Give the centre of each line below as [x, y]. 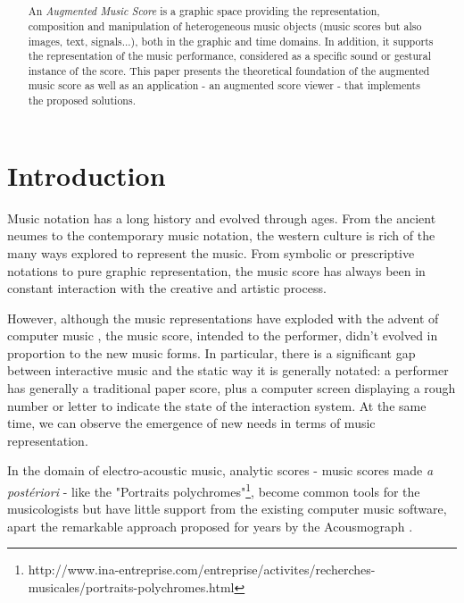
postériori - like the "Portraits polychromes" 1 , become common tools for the [214, 490]
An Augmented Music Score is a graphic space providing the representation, [204, 11]
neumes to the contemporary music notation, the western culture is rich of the [221, 235]
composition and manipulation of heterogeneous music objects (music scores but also [225, 25]
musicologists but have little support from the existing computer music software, [227, 509]
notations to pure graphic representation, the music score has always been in [216, 270]
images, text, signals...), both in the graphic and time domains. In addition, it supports [231, 41]
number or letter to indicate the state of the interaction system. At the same [217, 405]
